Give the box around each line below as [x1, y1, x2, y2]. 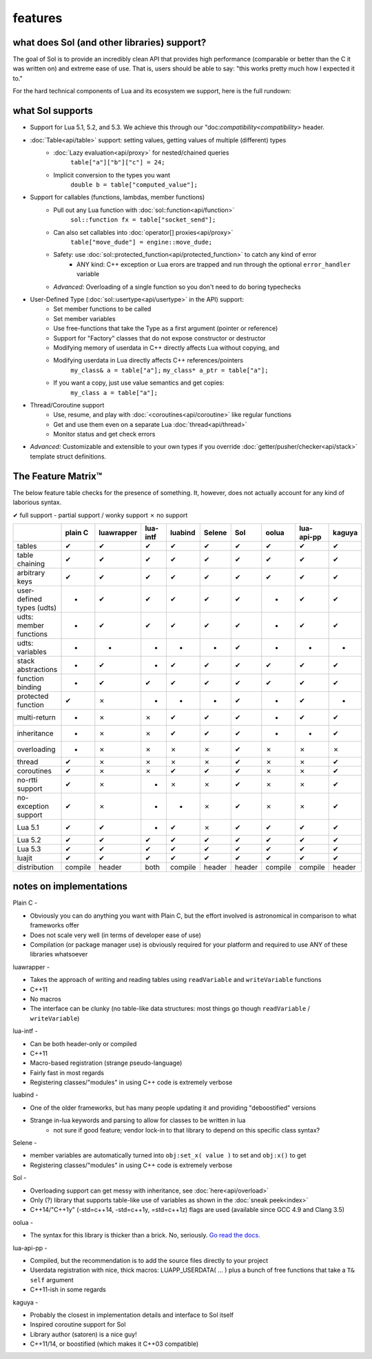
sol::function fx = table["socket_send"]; [70, 216, 216, 224]
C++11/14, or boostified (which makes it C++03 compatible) [30, 1340, 199, 1348]
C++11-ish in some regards [30, 1285, 106, 1294]
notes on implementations [12, 880, 127, 892]
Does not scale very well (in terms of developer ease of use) [30, 931, 201, 939]
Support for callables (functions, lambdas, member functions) [30, 193, 205, 202]
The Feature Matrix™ [12, 470, 103, 482]
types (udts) [17, 603, 57, 613]
